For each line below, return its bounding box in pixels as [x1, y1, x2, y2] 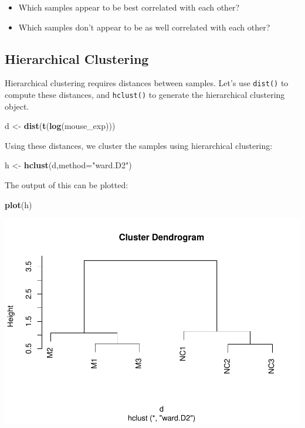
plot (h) [5, 198, 32, 210]
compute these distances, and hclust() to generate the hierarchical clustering [5, 89, 285, 101]
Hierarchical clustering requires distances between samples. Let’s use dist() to [5, 77, 289, 89]
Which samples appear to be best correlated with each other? [18, 1, 240, 13]
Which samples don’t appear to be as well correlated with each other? [18, 21, 270, 33]
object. [5, 100, 29, 112]
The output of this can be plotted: [5, 179, 128, 191]
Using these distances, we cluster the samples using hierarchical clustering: [5, 139, 273, 151]
